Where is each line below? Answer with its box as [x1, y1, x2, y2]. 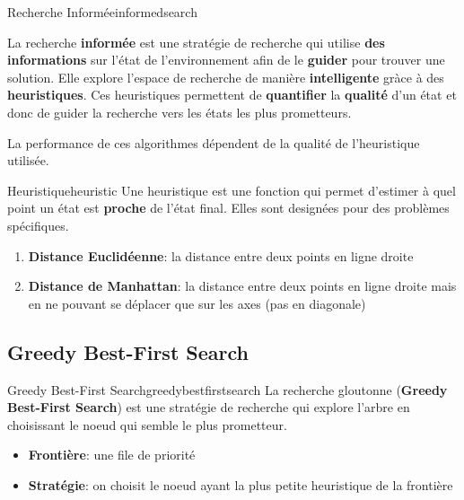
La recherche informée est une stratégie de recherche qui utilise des [7, 32, 385, 51]
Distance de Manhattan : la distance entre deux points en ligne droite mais [28, 276, 457, 295]
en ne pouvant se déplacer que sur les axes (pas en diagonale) [28, 294, 366, 312]
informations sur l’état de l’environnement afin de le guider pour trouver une [7, 50, 445, 69]
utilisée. [7, 151, 49, 170]
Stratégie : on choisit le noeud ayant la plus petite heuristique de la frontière [28, 475, 453, 494]
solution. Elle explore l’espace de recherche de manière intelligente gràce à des [7, 67, 444, 86]
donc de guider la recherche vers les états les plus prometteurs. [7, 102, 352, 121]
